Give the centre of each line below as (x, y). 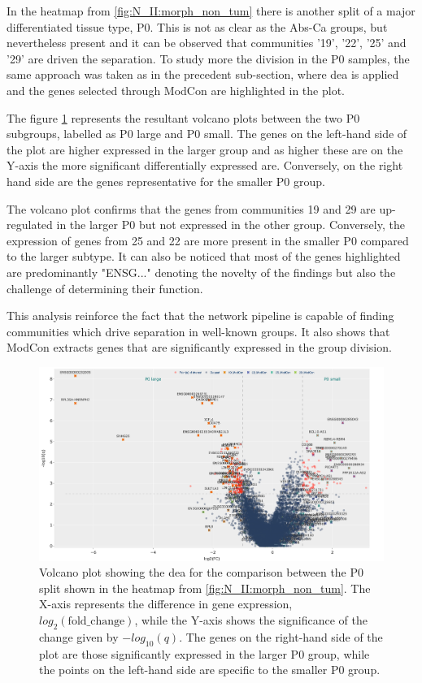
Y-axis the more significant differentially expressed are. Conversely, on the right (205, 165)
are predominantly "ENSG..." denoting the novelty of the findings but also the (201, 272)
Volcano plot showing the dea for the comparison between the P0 (202, 572)
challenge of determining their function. (105, 288)
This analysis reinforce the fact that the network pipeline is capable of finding (200, 316)
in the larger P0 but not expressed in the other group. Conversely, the (231, 225)
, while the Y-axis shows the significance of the (251, 619)
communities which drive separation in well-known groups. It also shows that (198, 331)
